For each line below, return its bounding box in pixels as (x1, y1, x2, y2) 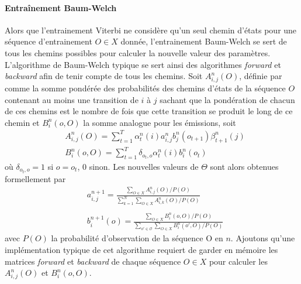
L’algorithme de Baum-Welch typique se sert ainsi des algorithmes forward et (5, 58, 281, 70)
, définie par (239, 70, 282, 82)
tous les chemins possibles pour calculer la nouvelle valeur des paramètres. (5, 46, 271, 59)
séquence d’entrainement (5, 35, 92, 47)
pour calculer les (209, 255, 268, 267)
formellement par (5, 173, 66, 185)
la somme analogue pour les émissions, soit (83, 116, 236, 128)
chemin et (5, 116, 40, 128)
